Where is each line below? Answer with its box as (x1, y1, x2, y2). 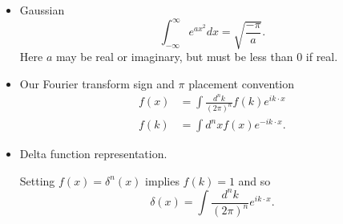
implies (145, 172, 180, 189)
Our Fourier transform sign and (19, 75, 175, 92)
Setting (19, 172, 55, 189)
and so (238, 172, 271, 189)
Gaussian (19, 2, 65, 18)
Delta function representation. (19, 145, 167, 162)
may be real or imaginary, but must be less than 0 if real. (55, 48, 338, 65)
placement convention (188, 75, 295, 92)
